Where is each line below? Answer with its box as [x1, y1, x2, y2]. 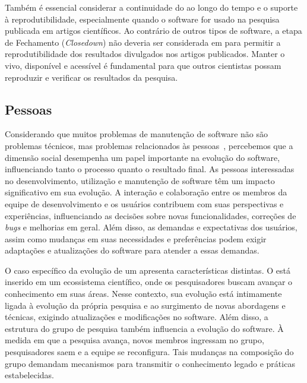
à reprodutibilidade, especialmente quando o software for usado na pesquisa [5, 12, 280, 25]
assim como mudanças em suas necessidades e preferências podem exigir [5, 232, 267, 245]
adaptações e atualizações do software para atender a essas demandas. [5, 244, 259, 257]
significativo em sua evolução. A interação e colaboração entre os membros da [5, 186, 287, 198]
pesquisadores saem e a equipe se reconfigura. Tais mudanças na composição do [5, 346, 294, 358]
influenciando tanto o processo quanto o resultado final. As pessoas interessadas [5, 163, 295, 175]
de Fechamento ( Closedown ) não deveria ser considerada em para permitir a [5, 36, 281, 48]
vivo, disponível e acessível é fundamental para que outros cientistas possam [5, 59, 281, 71]
